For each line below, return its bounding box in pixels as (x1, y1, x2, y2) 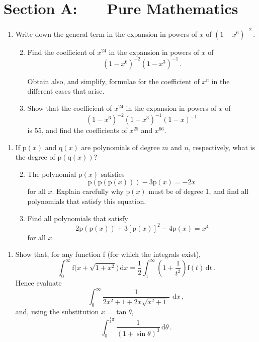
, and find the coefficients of (41, 125, 127, 135)
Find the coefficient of (27, 46, 95, 57)
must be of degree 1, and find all (148, 186, 249, 196)
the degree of (15, 152, 55, 162)
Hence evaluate (15, 278, 62, 288)
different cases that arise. (27, 86, 105, 96)
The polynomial (27, 168, 76, 179)
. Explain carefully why (52, 186, 124, 196)
